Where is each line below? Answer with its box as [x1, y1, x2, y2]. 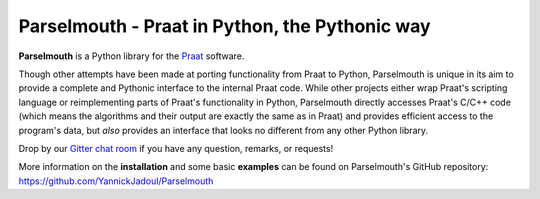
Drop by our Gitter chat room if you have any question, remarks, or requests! [18, 142, 334, 154]
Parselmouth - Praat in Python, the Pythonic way [18, 15, 431, 37]
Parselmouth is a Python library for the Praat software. [18, 50, 245, 62]
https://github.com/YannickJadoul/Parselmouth [18, 175, 214, 187]
